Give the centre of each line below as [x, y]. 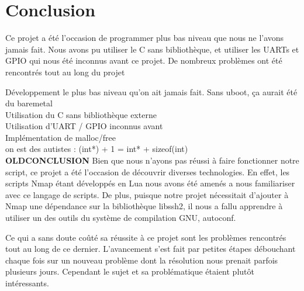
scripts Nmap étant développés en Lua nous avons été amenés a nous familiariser [150, 183]
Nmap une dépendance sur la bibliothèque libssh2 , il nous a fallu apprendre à [144, 206]
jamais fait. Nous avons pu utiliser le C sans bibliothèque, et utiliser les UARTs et [152, 49]
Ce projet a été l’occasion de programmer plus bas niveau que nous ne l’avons [145, 38]
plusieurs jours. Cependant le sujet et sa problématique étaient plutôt [130, 271]
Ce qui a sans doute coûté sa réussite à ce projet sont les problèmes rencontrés [146, 237]
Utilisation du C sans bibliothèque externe [81, 114]
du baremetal [29, 103]
